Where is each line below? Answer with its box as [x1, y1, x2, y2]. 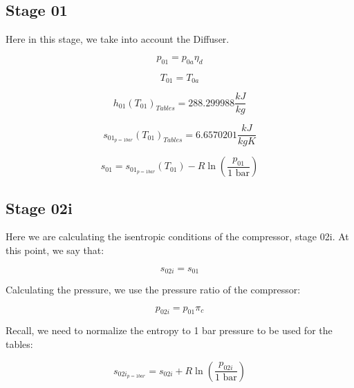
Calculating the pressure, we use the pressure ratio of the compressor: [6, 282, 301, 297]
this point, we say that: [6, 242, 104, 257]
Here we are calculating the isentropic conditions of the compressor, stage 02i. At [6, 229, 349, 244]
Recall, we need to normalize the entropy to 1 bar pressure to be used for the [6, 323, 333, 338]
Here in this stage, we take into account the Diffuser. [6, 32, 230, 46]
